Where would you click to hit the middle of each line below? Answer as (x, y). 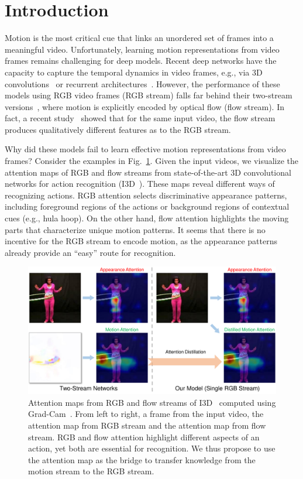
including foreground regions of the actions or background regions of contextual (147, 206)
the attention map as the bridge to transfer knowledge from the (142, 459)
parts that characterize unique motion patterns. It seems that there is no (135, 229)
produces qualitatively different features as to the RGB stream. (118, 129)
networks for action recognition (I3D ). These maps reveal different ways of (140, 184)
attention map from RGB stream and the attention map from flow (147, 425)
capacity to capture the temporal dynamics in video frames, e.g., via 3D (134, 72)
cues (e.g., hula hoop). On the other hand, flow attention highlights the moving (147, 218)
